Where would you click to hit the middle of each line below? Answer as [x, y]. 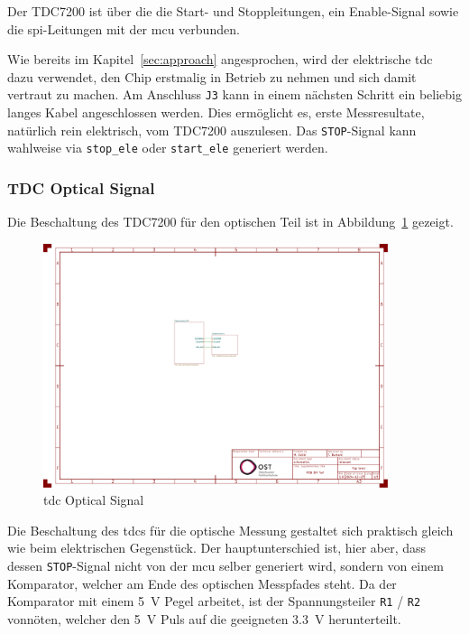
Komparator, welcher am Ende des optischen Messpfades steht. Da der [202, 583]
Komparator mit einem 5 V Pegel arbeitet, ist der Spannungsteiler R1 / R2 [214, 601]
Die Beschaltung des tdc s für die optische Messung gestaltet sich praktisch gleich [230, 530]
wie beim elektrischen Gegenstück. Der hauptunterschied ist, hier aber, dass [217, 548]
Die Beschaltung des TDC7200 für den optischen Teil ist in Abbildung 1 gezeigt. [230, 222]
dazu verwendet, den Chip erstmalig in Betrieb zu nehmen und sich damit [212, 76]
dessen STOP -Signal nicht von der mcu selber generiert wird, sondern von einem [225, 565]
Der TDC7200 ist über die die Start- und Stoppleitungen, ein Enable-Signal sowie [233, 11]
